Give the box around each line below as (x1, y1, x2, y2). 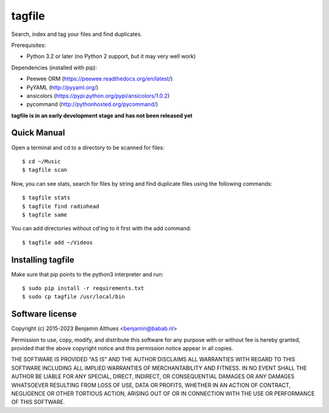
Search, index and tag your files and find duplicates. (11, 30, 143, 38)
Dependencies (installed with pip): (11, 64, 97, 71)
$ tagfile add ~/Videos (22, 239, 93, 246)
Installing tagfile (11, 255, 74, 265)
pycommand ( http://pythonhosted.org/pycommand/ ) (26, 101, 158, 108)
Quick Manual (11, 128, 65, 138)
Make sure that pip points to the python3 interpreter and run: (11, 270, 164, 278)
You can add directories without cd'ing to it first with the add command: (11, 225, 191, 232)
